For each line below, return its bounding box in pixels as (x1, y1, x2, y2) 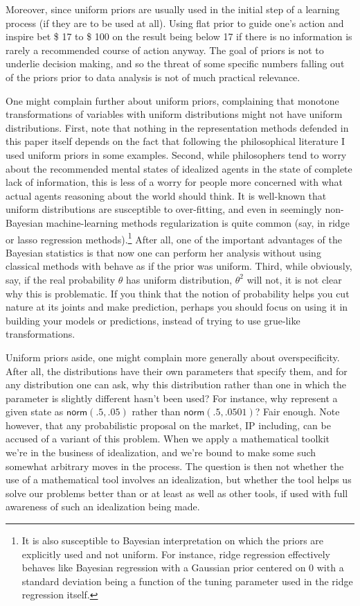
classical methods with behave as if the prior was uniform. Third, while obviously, (6, 259, 352, 273)
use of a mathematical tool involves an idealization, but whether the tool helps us (6, 472, 352, 487)
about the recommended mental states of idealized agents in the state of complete (6, 161, 352, 175)
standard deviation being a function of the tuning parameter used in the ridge (21, 573, 353, 588)
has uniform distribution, (125, 272, 233, 286)
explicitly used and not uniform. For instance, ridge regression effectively (21, 546, 331, 561)
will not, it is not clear (246, 272, 342, 286)
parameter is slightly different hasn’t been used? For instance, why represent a (6, 390, 338, 405)
